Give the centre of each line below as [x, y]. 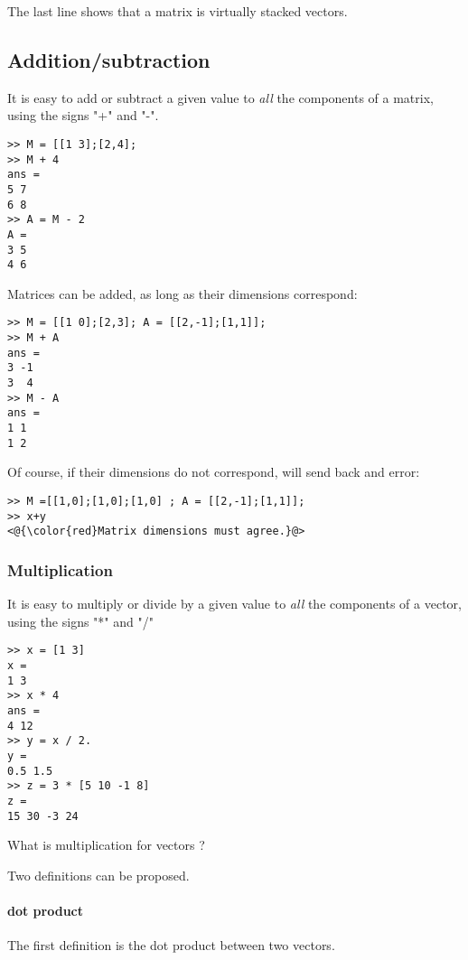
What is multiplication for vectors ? [106, 845]
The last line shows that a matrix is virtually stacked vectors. [178, 11]
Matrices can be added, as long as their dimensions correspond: [183, 293]
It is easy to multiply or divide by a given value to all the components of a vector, [234, 604]
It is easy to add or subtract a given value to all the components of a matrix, [220, 97]
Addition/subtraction [109, 59]
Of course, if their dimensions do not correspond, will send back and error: [214, 472]
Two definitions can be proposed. [98, 875]
